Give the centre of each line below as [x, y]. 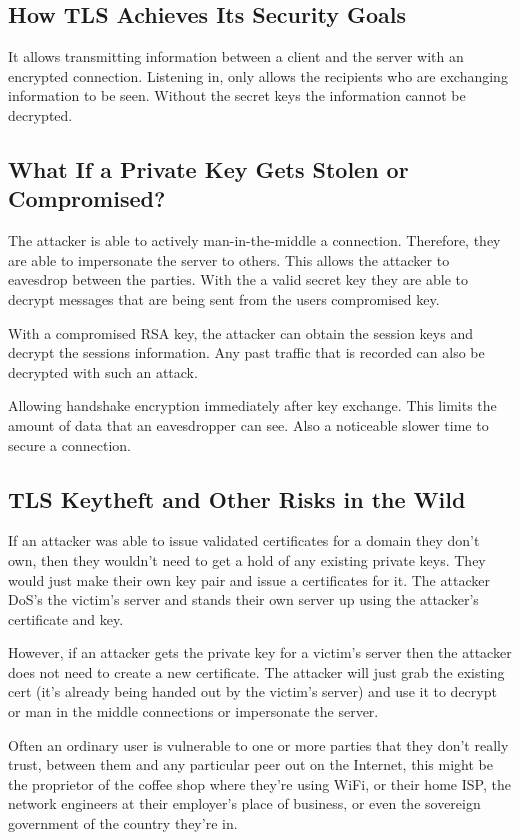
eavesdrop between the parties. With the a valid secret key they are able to [238, 279]
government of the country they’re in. [123, 823]
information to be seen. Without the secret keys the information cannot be [237, 95]
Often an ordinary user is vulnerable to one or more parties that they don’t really [258, 744]
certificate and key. [66, 618]
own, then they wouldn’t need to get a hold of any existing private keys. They [247, 559]
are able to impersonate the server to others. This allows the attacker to [229, 259]
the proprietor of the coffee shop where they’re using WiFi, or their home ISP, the [259, 783]
